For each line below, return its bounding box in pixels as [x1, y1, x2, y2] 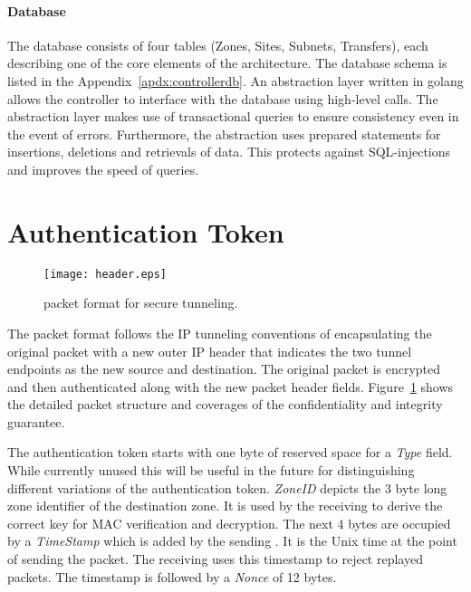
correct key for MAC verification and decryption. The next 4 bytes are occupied [7, 513, 451, 532]
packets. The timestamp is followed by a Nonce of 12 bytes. [7, 567, 337, 586]
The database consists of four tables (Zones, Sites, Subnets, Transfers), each [7, 35, 428, 54]
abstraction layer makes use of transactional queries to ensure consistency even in [7, 107, 459, 126]
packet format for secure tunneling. [43, 293, 238, 312]
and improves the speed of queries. [7, 159, 199, 178]
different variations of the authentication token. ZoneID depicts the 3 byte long [7, 478, 447, 497]
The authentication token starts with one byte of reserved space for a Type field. [7, 443, 453, 462]
